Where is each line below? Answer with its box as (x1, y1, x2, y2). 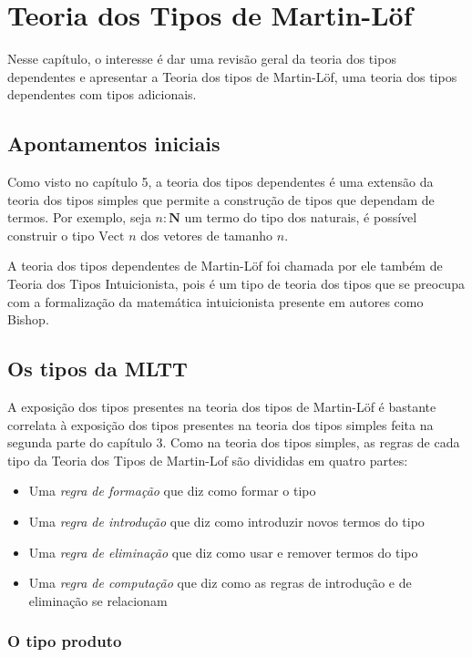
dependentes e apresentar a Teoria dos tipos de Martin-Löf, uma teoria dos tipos (7, 67, 457, 86)
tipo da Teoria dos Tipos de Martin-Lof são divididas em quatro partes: (7, 450, 408, 469)
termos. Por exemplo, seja (7, 208, 151, 227)
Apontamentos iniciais (7, 129, 221, 158)
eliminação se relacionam (28, 590, 168, 610)
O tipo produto (7, 630, 122, 652)
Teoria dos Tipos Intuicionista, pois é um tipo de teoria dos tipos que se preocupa (7, 274, 465, 293)
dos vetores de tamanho (140, 225, 273, 244)
